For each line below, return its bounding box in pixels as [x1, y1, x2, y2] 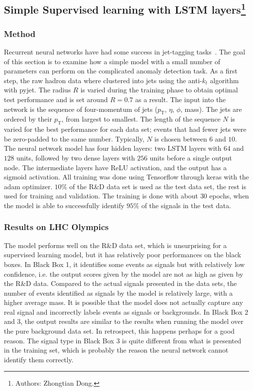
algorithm [210, 75, 239, 85]
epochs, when [209, 191, 249, 201]
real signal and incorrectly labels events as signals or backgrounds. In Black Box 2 [4, 306, 248, 317]
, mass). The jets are [181, 104, 242, 114]
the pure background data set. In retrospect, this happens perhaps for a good [4, 326, 235, 336]
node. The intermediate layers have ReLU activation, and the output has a [4, 162, 227, 172]
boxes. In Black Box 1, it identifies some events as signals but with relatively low [4, 259, 245, 269]
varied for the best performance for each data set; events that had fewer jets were [4, 124, 247, 134]
